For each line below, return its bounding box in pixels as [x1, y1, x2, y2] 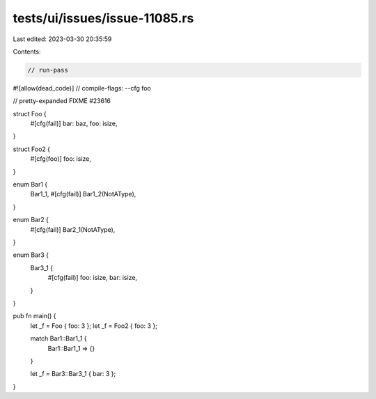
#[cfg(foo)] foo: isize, [30, 155, 92, 163]
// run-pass [27, 66, 69, 74]
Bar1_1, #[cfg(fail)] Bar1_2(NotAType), [30, 190, 136, 198]
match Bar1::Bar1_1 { [30, 334, 87, 343]
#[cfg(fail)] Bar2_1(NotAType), [30, 225, 116, 233]
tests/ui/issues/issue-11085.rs [13, 10, 194, 26]
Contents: [13, 47, 41, 56]
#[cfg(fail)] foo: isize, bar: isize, [47, 274, 138, 282]
